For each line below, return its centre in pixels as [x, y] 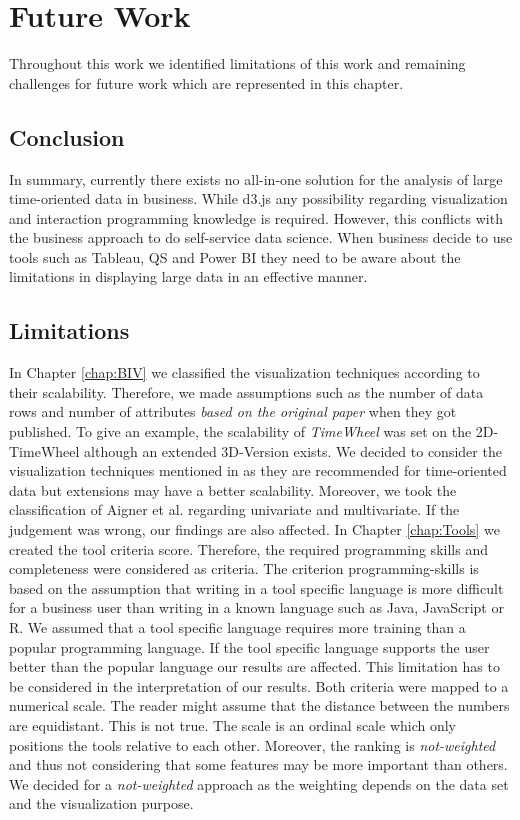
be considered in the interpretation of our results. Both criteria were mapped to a [259, 685]
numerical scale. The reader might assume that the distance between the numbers [259, 705]
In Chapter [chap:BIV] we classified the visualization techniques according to [244, 372]
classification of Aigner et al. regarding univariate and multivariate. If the [234, 509]
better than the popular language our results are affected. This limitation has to [254, 666]
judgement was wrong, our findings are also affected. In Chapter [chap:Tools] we [254, 529]
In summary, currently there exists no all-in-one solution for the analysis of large [256, 178]
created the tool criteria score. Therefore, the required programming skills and [248, 548]
